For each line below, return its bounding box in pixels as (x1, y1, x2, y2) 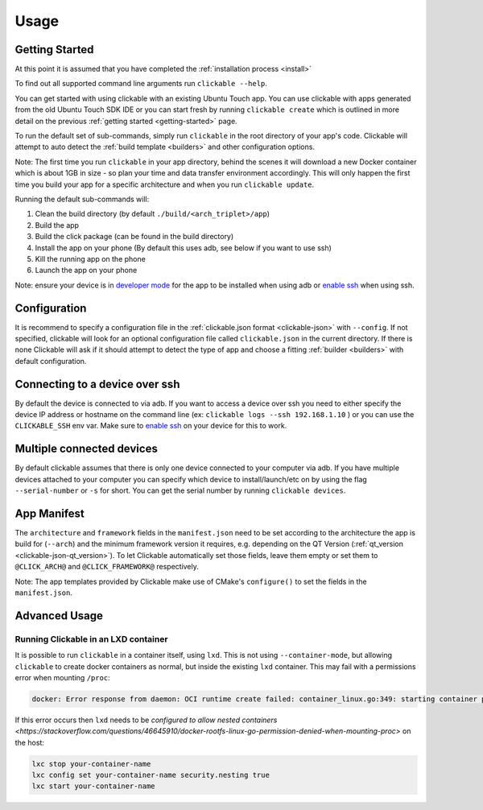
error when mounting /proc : (14, 672, 110, 682)
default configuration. (14, 356, 87, 366)
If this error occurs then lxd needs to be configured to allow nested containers (14, 715, 278, 725)
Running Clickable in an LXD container (14, 633, 168, 644)
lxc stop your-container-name (31, 759, 151, 768)
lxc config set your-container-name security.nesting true (31, 771, 270, 780)
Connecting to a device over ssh (14, 377, 180, 391)
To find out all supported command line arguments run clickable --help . (14, 79, 267, 89)
